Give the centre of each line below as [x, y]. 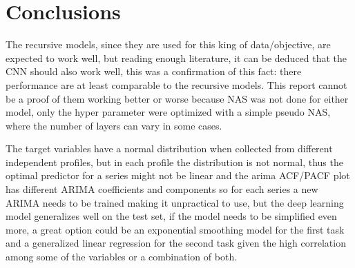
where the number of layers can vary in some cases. [114, 125]
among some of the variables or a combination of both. [122, 257]
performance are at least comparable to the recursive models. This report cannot [176, 84]
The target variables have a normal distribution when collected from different [169, 148]
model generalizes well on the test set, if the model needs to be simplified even [171, 216]
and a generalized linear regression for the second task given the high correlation [176, 243]
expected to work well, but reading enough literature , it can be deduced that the [176, 58]
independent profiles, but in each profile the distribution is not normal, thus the [174, 162]
